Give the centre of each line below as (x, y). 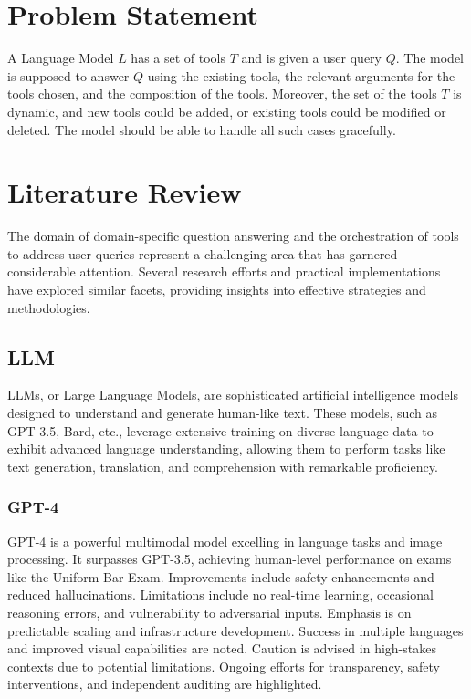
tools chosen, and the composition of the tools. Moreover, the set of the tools (222, 94)
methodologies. (49, 307)
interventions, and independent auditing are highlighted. (165, 684)
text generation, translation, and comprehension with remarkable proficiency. (223, 466)
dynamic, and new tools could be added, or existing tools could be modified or (227, 111)
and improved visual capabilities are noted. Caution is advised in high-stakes (222, 648)
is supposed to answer (68, 75)
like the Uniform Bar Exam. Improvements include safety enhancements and (221, 576)
